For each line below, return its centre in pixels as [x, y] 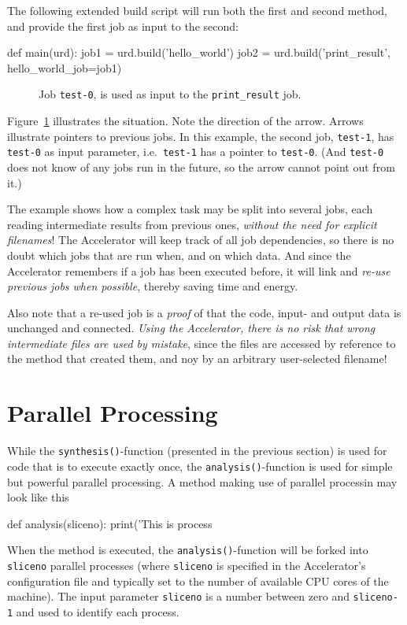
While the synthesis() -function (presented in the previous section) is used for [197, 451]
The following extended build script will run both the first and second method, [198, 10]
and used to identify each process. [98, 611]
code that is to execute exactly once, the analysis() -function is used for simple [200, 466]
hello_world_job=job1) [65, 67]
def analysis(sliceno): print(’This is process [110, 523]
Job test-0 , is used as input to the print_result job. [170, 94]
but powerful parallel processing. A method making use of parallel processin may [202, 481]
